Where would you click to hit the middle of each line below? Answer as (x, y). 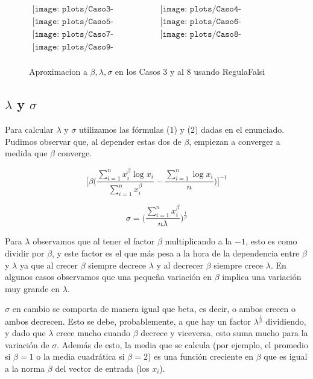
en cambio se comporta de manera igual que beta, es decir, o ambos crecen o (154, 309)
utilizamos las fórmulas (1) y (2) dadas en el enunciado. (182, 129)
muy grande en (33, 288)
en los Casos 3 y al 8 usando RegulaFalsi (190, 72)
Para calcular (29, 129)
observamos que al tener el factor (94, 241)
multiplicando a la (198, 241)
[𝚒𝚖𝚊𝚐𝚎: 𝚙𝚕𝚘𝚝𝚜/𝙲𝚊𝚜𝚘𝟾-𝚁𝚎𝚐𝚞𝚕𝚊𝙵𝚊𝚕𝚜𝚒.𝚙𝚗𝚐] (201, 35)
